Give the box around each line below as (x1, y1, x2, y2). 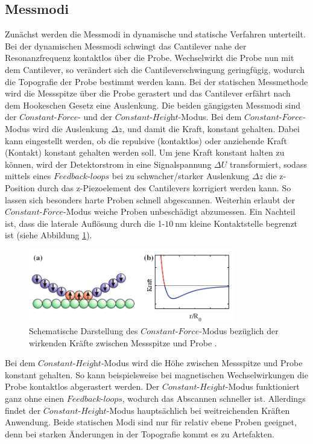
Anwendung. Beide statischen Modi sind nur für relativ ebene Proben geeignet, (5, 416, 297, 428)
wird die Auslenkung (32, 122, 109, 135)
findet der (5, 404, 41, 416)
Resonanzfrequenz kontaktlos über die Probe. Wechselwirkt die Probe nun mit (5, 51, 294, 64)
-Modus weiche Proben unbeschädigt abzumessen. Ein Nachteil (63, 205, 296, 218)
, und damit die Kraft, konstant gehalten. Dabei (122, 122, 300, 135)
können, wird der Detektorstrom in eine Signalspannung (5, 157, 212, 170)
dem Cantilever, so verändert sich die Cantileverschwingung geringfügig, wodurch (5, 63, 305, 75)
